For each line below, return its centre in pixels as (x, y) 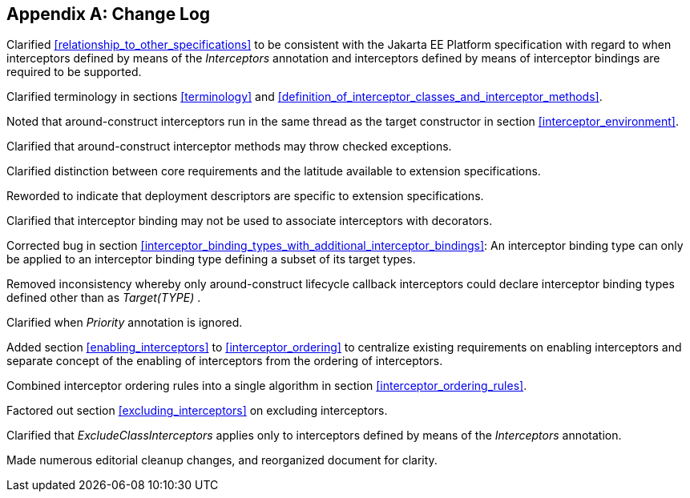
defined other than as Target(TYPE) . (104, 298)
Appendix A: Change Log (109, 14)
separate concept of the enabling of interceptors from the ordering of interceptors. (225, 361)
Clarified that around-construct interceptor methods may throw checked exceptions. (229, 147)
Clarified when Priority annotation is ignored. (125, 323)
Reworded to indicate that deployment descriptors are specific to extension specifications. (245, 196)
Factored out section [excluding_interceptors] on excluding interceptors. (197, 411)
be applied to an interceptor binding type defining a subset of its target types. (211, 259)
